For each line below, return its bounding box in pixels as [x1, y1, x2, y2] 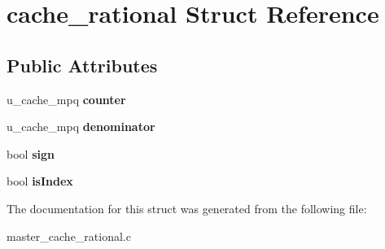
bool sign [7, 145, 55, 162]
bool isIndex [7, 173, 73, 190]
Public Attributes [7, 52, 158, 77]
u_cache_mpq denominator [7, 118, 155, 135]
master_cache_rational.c [7, 227, 131, 244]
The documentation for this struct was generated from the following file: [7, 199, 367, 216]
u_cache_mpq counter [7, 90, 126, 107]
